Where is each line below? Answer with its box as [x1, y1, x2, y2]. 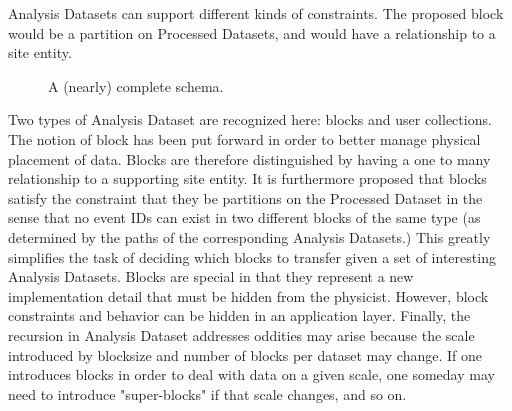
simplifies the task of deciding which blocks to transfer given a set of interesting [8, 246, 496, 267]
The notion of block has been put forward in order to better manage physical [8, 128, 481, 149]
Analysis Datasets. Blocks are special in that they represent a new [8, 266, 414, 287]
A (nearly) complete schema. [48, 75, 224, 96]
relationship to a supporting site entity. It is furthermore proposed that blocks [8, 168, 487, 189]
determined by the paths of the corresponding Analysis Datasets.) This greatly [8, 226, 491, 247]
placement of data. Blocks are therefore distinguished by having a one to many [8, 148, 491, 169]
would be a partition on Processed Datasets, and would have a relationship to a [8, 22, 496, 43]
